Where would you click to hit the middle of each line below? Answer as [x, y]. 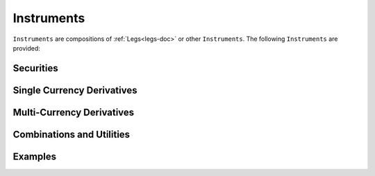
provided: [27, 48]
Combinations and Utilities [72, 134]
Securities [35, 68]
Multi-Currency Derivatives [74, 112]
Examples [35, 156]
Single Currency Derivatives [75, 90]
